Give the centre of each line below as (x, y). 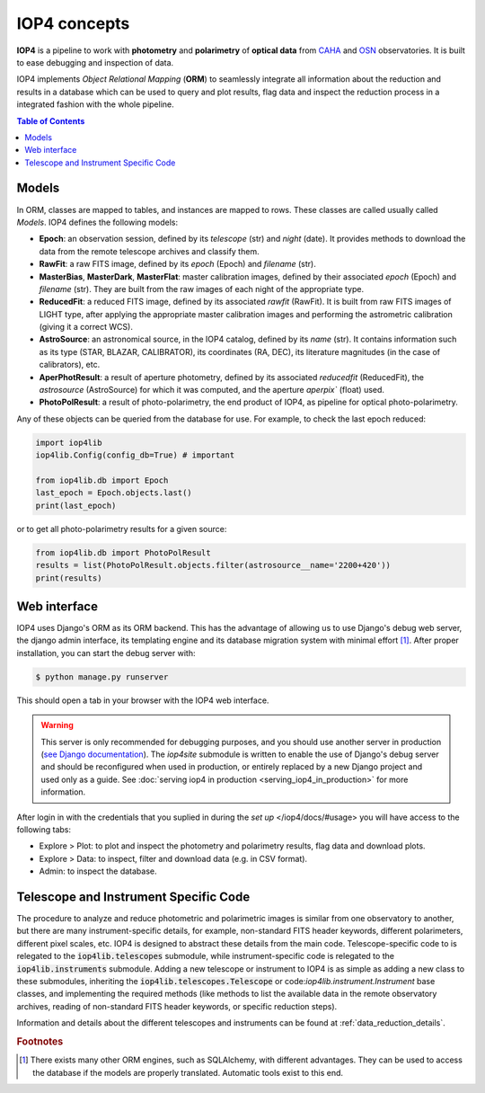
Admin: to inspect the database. (98, 871)
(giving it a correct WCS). (86, 327)
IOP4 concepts (73, 23)
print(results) (69, 578)
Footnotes (40, 1041)
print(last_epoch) (76, 505)
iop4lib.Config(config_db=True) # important (135, 455)
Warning (57, 725)
